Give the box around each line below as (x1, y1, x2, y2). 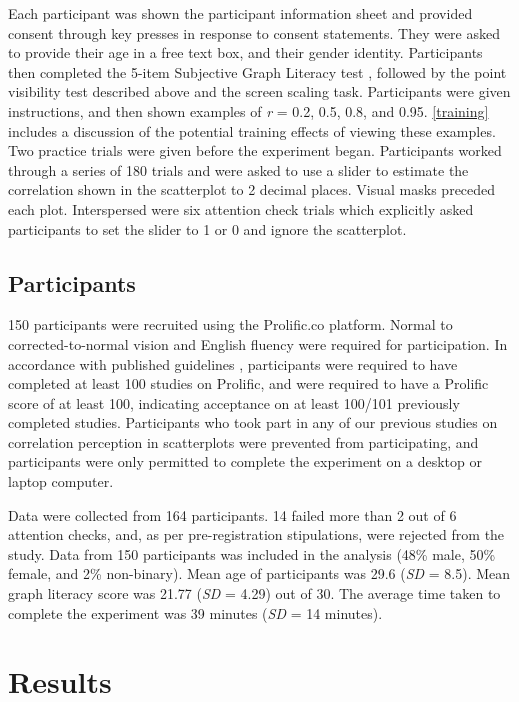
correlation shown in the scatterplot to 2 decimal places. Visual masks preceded (8, 179, 496, 200)
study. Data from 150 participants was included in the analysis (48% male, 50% (8, 543, 496, 564)
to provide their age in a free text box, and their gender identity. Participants (8, 42, 483, 63)
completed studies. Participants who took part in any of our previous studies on (8, 412, 498, 433)
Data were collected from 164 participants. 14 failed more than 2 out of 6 (8, 504, 457, 525)
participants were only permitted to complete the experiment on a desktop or (8, 451, 482, 472)
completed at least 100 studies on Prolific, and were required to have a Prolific (8, 373, 489, 394)
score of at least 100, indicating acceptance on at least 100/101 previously (8, 392, 460, 413)
